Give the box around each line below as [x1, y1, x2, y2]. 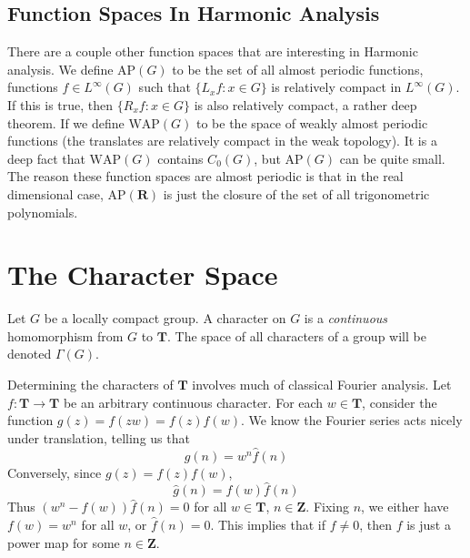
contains [157, 148, 204, 167]
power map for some [7, 533, 120, 552]
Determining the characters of [7, 375, 174, 394]
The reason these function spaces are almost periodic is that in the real [7, 167, 404, 186]
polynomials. [7, 202, 78, 221]
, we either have [361, 497, 449, 516]
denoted [7, 344, 52, 363]
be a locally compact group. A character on [44, 309, 286, 328]
